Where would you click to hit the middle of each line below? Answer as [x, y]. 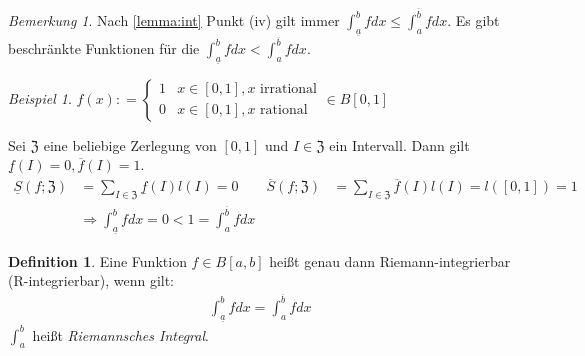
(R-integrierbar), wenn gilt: [91, 280]
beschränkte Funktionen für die [104, 48]
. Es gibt [473, 20]
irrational [288, 89]
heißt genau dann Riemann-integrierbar [390, 260]
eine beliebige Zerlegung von [130, 144]
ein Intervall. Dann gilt [399, 144]
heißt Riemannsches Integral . [120, 334]
